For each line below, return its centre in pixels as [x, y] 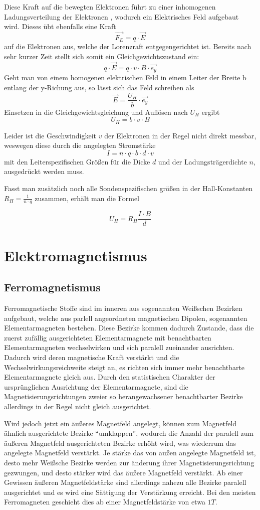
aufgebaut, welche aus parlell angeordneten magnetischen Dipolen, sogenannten [126, 318]
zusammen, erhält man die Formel [87, 198]
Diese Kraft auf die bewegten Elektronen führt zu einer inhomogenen [110, 7]
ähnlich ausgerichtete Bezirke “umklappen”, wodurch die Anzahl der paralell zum [129, 433]
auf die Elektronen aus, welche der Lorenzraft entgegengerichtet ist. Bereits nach [128, 46]
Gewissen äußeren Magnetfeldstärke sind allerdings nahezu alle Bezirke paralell [125, 482]
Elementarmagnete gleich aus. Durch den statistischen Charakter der [110, 377]
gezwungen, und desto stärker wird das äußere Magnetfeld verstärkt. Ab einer [123, 472]
